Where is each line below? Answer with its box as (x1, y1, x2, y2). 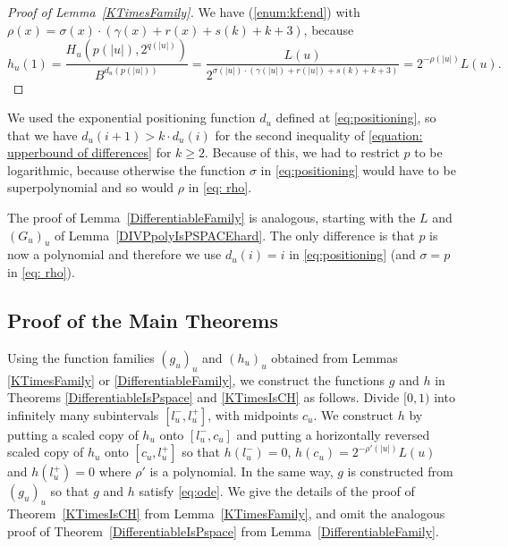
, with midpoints (207, 405, 299, 424)
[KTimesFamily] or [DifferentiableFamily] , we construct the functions (7, 370, 385, 389)
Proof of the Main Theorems (7, 307, 278, 334)
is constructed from (347, 462, 453, 481)
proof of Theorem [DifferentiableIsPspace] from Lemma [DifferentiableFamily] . (7, 521, 439, 540)
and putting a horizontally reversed (236, 425, 430, 443)
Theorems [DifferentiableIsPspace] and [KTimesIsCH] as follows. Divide (7, 388, 400, 407)
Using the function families (7, 348, 155, 366)
